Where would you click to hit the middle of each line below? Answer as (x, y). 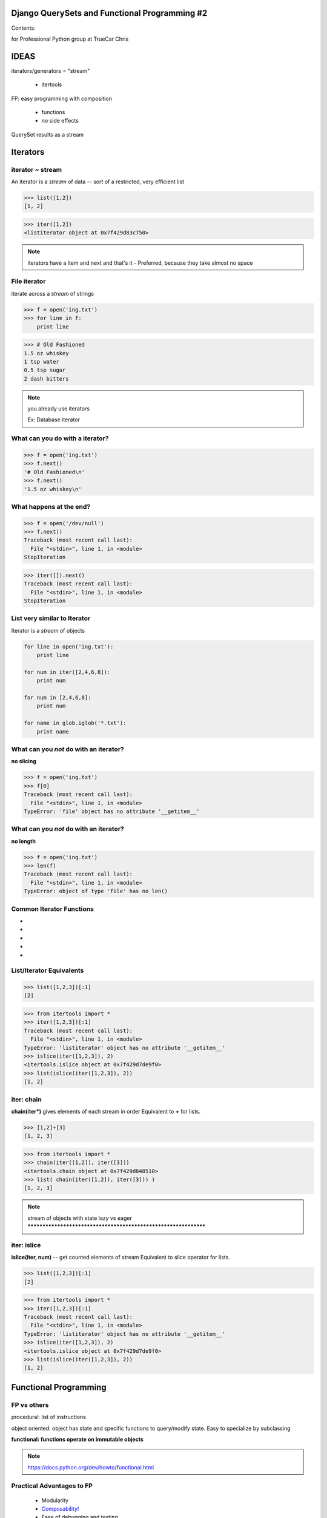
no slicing (24, 761)
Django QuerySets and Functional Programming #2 (109, 13)
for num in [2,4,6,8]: (58, 698)
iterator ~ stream (37, 169)
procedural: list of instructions (48, 1417)
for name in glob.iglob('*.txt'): (75, 723)
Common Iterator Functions (52, 909)
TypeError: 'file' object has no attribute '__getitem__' (112, 811)
